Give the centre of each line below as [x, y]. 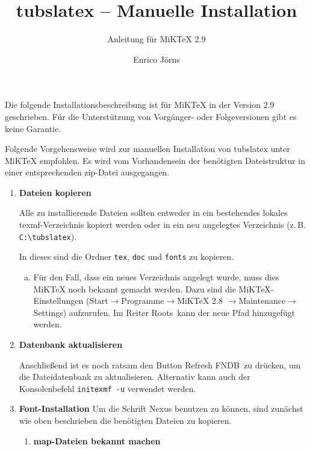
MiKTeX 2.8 [200, 301]
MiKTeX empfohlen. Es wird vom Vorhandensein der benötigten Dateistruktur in [155, 160]
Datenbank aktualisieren [71, 344]
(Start [97, 301]
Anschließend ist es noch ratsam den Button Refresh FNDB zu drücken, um [160, 364]
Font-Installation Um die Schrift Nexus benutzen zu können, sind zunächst [161, 408]
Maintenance [262, 301]
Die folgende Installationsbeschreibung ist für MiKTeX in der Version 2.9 [140, 105]
